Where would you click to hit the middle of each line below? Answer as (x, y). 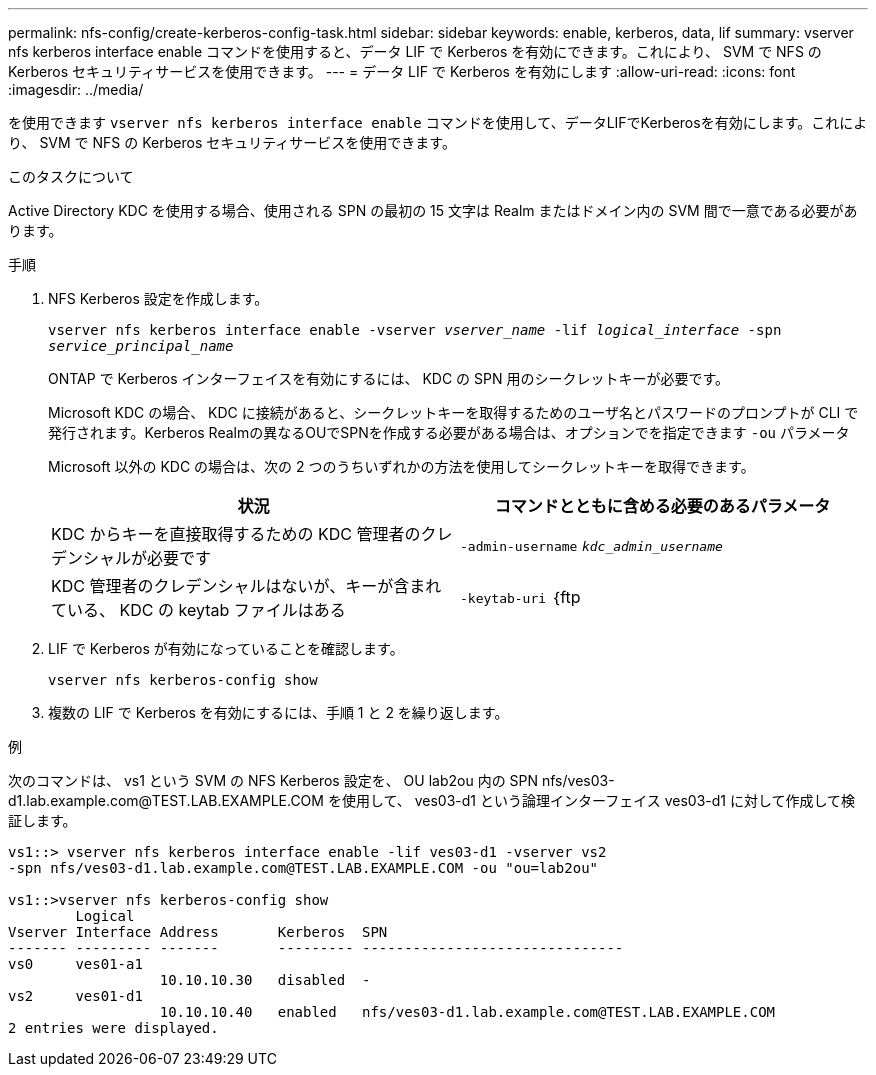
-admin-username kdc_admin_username (591, 546)
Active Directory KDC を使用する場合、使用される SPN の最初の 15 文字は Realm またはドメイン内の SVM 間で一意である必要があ (433, 210)
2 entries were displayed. (113, 1028)
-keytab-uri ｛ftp (520, 597)
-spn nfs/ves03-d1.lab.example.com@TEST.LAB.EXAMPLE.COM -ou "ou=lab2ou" (303, 868)
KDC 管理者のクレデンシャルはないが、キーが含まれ (246, 586)
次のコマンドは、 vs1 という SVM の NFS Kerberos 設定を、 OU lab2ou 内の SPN (273, 780)
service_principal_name (141, 346)
